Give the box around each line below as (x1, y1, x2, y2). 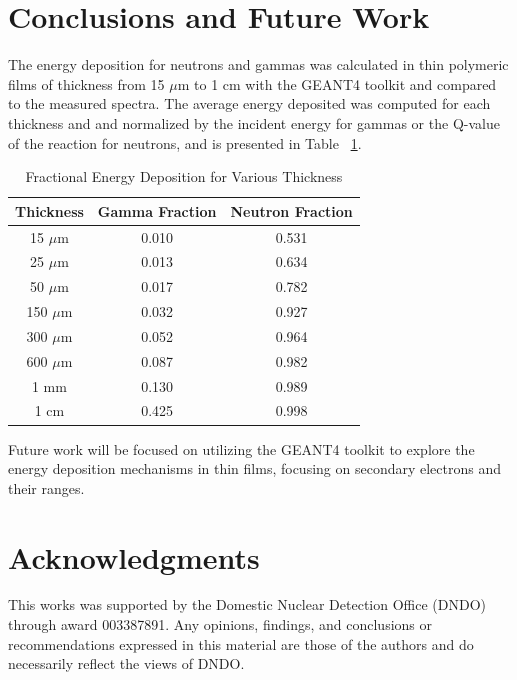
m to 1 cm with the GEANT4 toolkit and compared (177, 73, 497, 94)
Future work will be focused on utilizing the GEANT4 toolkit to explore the (8, 438, 475, 459)
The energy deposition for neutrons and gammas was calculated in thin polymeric (8, 54, 509, 75)
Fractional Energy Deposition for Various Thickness (25, 166, 343, 187)
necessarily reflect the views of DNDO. (8, 653, 245, 674)
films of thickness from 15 (8, 73, 165, 94)
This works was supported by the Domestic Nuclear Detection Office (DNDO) (8, 594, 487, 615)
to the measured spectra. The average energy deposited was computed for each (8, 93, 491, 114)
